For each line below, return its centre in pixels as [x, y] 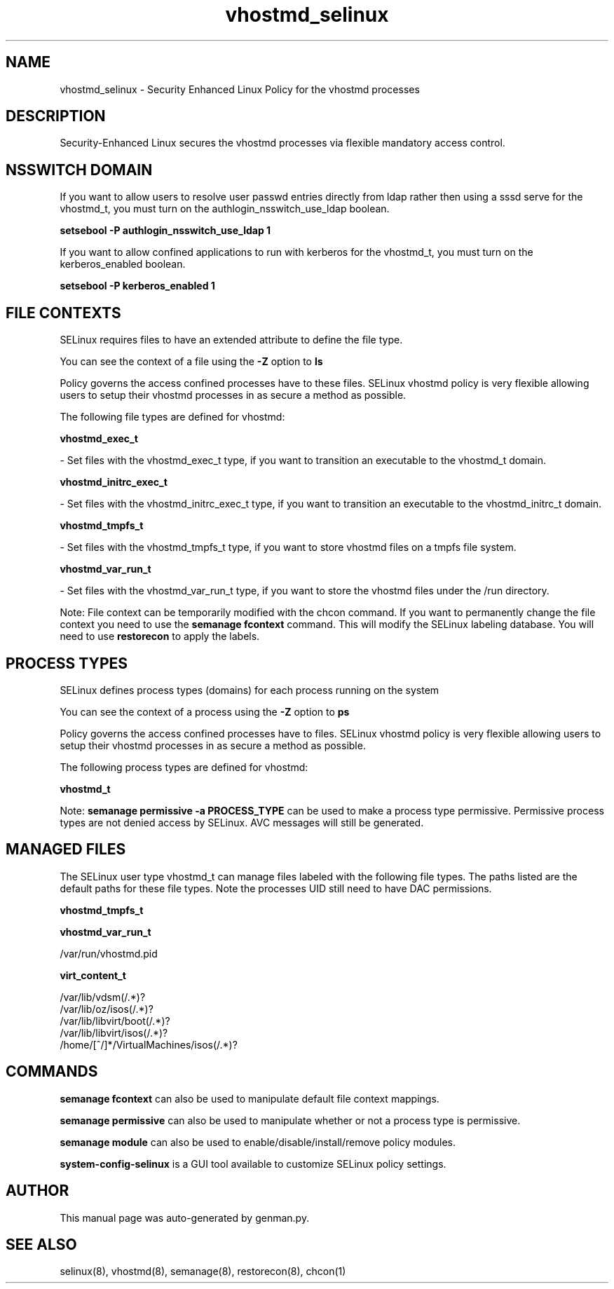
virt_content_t [93, 975]
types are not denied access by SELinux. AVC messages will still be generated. [242, 822]
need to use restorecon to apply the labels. [160, 636]
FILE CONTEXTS [63, 313]
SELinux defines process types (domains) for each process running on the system [250, 690]
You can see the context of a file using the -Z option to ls [191, 362]
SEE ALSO [41, 1244]
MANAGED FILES [66, 850]
